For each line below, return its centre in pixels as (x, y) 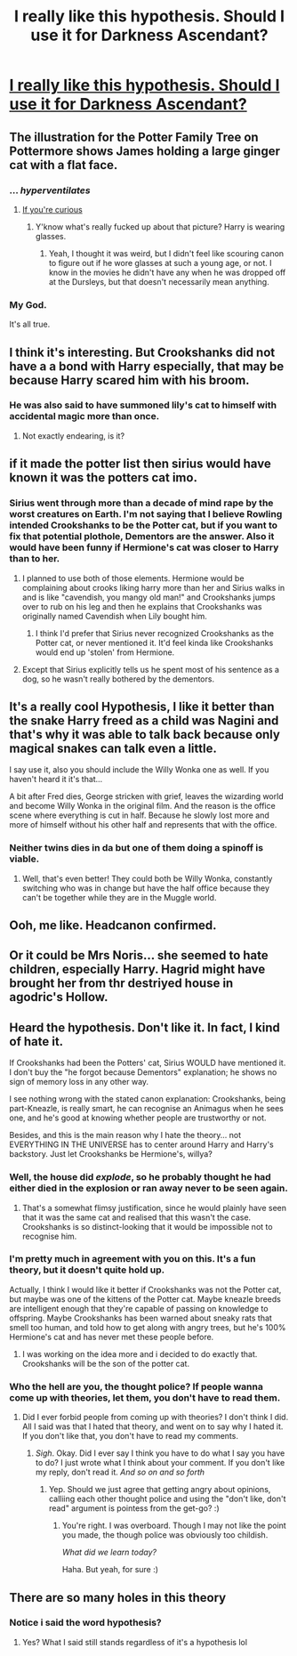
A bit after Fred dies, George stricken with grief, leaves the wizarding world (146, 796)
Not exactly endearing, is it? (73, 436)
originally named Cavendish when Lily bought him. (114, 616)
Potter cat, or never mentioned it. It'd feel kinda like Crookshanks (154, 642)
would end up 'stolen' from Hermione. (105, 652)
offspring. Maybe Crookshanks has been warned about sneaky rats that (141, 1318)
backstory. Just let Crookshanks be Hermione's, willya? (111, 1154)
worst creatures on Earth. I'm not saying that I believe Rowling (146, 514)
